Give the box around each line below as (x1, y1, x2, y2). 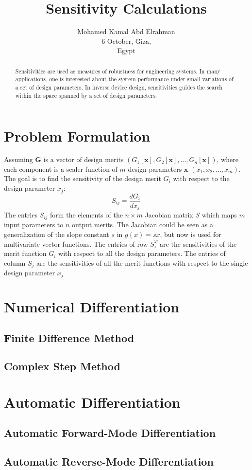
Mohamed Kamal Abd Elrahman (77, 26, 175, 36)
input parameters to (4, 219, 64, 230)
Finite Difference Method (4, 330, 134, 345)
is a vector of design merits (43, 154, 124, 164)
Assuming (4, 154, 33, 164)
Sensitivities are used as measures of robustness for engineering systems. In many (15, 67, 220, 75)
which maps (202, 210, 237, 220)
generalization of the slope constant (4, 229, 109, 239)
